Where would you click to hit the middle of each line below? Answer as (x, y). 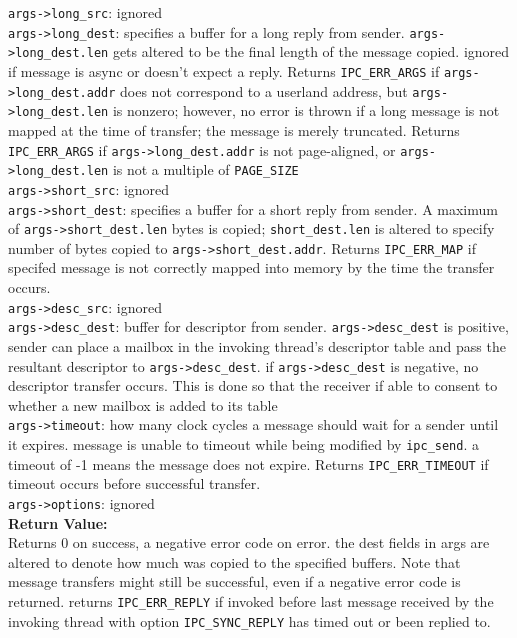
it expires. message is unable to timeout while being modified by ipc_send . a (244, 444)
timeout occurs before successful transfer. (134, 483)
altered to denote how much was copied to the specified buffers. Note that (234, 561)
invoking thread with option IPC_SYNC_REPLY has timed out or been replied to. (249, 620)
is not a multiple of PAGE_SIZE (205, 169)
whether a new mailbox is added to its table (143, 404)
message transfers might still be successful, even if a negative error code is (234, 581)
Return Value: (58, 522)
